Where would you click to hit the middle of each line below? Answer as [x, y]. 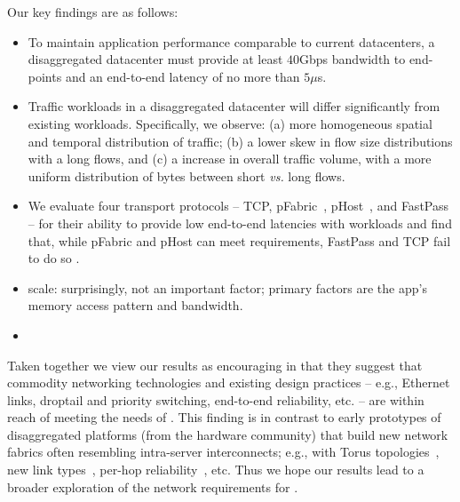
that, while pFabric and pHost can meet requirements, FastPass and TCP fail [239, 240]
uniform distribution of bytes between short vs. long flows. [186, 175]
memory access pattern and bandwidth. [135, 305]
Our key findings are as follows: [93, 12]
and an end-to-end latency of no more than [182, 76]
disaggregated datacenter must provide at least [155, 59]
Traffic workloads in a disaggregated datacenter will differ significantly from [234, 106]
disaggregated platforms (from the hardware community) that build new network [228, 434]
